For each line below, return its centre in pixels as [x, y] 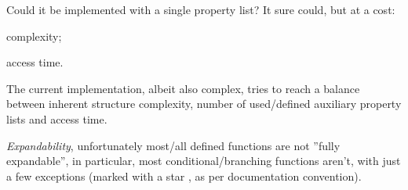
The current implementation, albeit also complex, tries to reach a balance [183, 88]
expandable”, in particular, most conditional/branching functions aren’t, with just [204, 161]
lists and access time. [57, 118]
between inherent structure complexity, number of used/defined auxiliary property [204, 104]
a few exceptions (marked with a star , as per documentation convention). [184, 176]
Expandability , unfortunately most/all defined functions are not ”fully [173, 145]
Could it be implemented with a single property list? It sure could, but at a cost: [201, 9]
